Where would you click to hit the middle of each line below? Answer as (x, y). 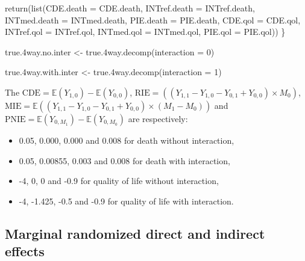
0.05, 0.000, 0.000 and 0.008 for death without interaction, (127, 140)
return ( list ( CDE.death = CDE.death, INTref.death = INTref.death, (130, 8)
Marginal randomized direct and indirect (135, 233)
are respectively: (158, 118)
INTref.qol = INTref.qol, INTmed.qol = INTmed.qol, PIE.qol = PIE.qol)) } (145, 32)
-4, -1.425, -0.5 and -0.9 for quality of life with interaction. (126, 201)
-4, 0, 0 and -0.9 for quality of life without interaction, (119, 181)
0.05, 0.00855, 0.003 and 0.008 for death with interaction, (124, 160)
